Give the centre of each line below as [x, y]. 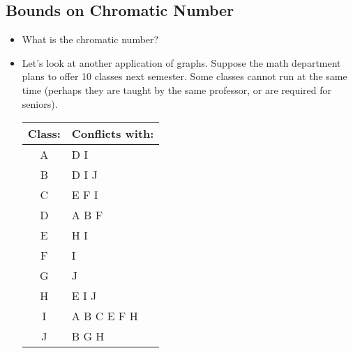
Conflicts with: [113, 134]
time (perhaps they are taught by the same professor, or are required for [177, 89]
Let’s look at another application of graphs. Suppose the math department [181, 62]
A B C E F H [105, 316]
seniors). [40, 103]
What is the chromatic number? [90, 39]
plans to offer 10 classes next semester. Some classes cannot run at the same [185, 76]
